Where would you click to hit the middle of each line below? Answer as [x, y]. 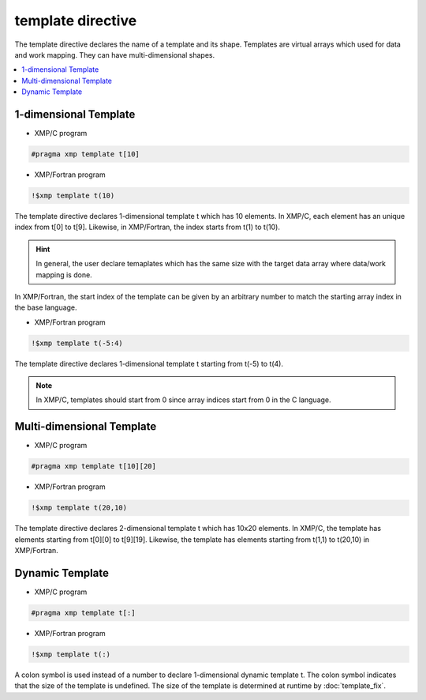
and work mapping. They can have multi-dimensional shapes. [115, 55]
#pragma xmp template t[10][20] [94, 467]
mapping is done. [64, 275]
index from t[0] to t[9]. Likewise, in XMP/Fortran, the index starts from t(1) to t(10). [147, 227]
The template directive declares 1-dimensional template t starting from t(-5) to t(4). [149, 363]
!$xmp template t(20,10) [79, 508]
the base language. [46, 307]
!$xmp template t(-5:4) [77, 343]
